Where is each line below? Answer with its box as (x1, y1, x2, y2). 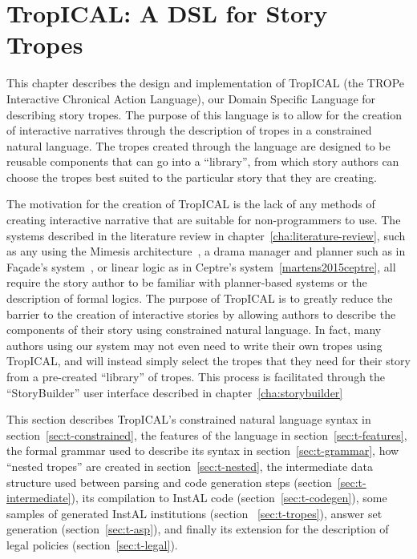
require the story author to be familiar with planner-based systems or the (6, 274, 367, 291)
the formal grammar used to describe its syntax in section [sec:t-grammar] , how (6, 442, 399, 459)
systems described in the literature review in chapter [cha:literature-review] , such (6, 227, 406, 243)
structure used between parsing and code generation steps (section (6, 473, 332, 490)
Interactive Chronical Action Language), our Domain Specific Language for (6, 90, 376, 107)
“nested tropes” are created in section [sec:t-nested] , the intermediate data (6, 457, 374, 474)
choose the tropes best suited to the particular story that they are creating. (6, 168, 377, 185)
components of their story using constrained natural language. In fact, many (6, 321, 382, 338)
